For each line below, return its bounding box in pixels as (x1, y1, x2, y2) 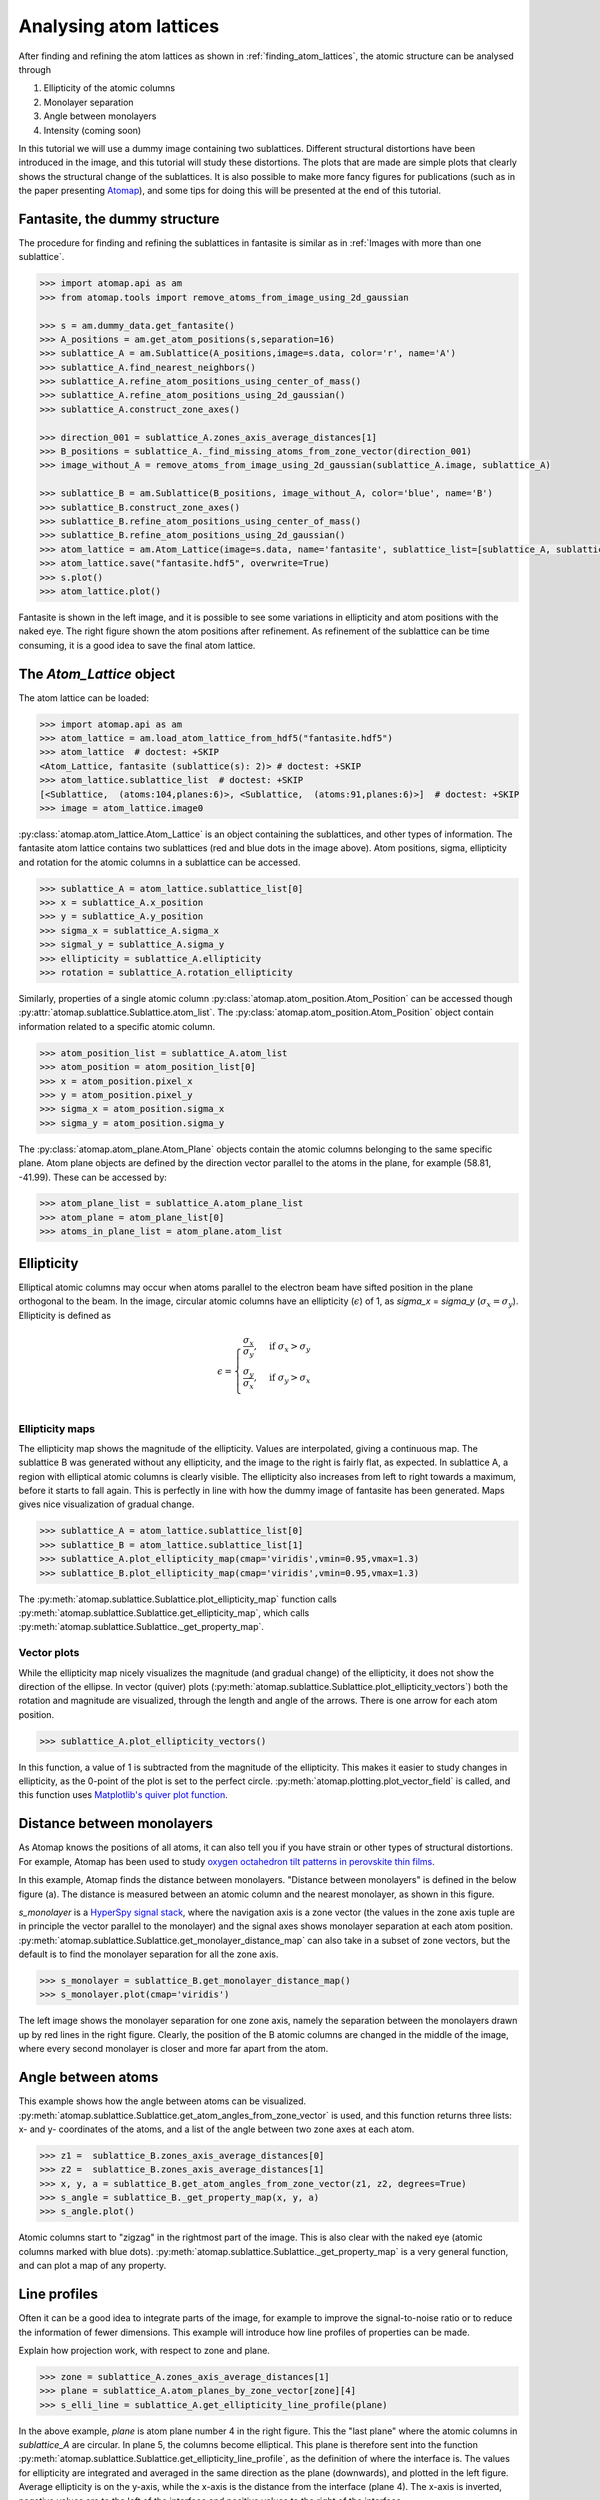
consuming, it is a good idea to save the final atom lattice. (18, 639, 256, 651)
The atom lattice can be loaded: (18, 691, 150, 704)
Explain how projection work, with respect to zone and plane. (18, 2344, 270, 2356)
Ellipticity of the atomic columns (43, 82, 175, 94)
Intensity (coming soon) (43, 124, 142, 136)
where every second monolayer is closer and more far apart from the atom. (18, 2043, 329, 2055)
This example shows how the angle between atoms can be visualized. (18, 2095, 307, 2107)
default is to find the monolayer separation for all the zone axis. (18, 1948, 279, 1960)
